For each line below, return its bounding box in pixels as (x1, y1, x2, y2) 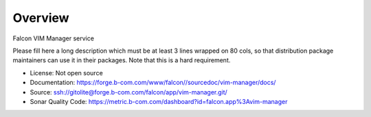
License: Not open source (30, 68, 103, 77)
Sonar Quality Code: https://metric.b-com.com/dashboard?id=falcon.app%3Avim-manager (30, 97, 288, 105)
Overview (12, 10, 69, 25)
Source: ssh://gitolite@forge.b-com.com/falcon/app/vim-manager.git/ (30, 88, 228, 96)
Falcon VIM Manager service (12, 34, 94, 42)
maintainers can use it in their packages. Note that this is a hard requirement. (12, 56, 231, 64)
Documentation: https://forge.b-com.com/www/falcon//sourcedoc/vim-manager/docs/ (30, 79, 276, 87)
